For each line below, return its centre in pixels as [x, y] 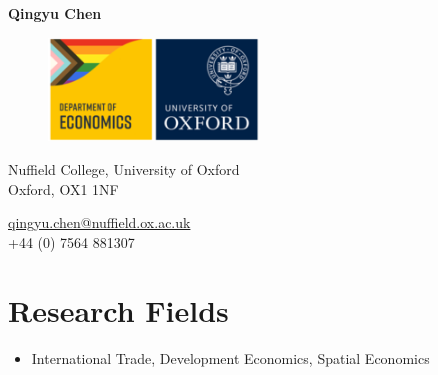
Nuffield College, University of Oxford [124, 168]
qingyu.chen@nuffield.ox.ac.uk [99, 222]
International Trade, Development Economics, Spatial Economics [230, 358]
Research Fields [118, 310]
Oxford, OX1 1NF [63, 188]
